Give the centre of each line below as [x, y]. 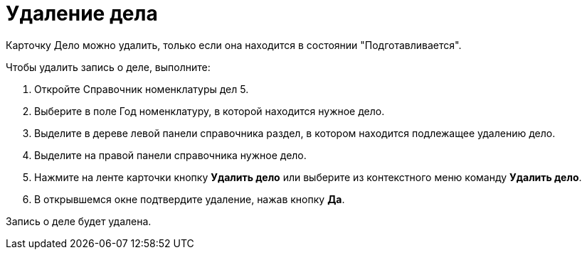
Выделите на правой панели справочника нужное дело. [170, 155]
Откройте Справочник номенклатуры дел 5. [142, 89]
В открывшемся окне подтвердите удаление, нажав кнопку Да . [190, 199]
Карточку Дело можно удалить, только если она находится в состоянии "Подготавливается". [234, 45]
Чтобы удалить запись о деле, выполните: [108, 67]
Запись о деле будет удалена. [79, 221]
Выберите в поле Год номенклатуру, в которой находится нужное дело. [210, 111]
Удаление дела [82, 13]
